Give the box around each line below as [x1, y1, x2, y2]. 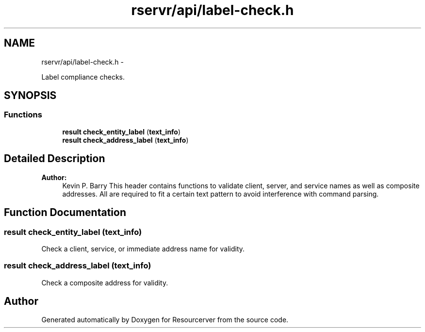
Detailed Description [4, 152, 105, 165]
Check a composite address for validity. [41, 278, 168, 287]
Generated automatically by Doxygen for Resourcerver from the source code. [41, 315, 289, 324]
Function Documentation [4, 206, 126, 219]
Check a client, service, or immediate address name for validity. [41, 244, 245, 253]
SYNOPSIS [4, 89, 57, 102]
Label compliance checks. [41, 72, 125, 81]
